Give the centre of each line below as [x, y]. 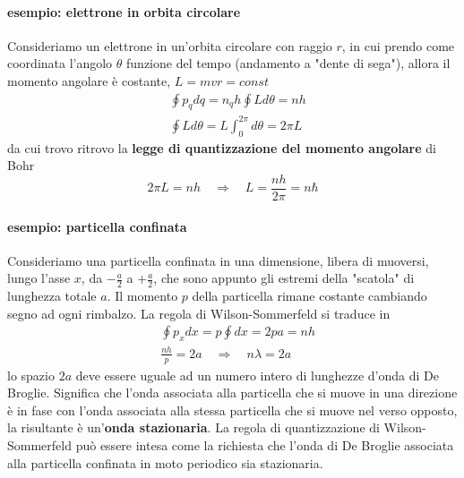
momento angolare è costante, [89, 80]
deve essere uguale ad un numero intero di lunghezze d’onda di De [257, 375]
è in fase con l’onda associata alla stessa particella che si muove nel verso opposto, [232, 410]
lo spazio [31, 375]
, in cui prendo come [398, 45]
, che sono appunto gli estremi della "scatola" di [284, 278]
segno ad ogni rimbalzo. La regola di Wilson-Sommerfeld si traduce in [199, 313]
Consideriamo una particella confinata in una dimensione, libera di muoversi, [218, 260]
